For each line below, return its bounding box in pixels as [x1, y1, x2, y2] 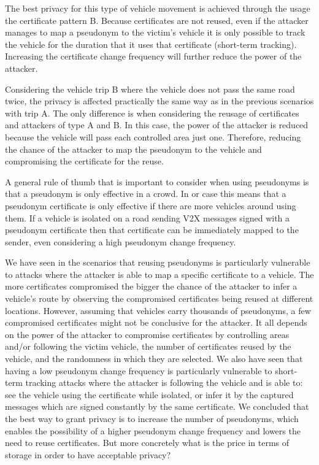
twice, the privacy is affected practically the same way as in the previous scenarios [5, 94, 314, 107]
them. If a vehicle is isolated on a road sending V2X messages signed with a [5, 211, 290, 224]
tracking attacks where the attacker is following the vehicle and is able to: [25, 376, 303, 389]
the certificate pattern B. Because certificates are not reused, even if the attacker [5, 13, 309, 26]
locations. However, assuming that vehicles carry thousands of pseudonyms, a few [5, 304, 311, 317]
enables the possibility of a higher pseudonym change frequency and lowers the [5, 424, 301, 437]
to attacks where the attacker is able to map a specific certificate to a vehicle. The [5, 267, 314, 280]
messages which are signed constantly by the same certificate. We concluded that [5, 400, 309, 413]
